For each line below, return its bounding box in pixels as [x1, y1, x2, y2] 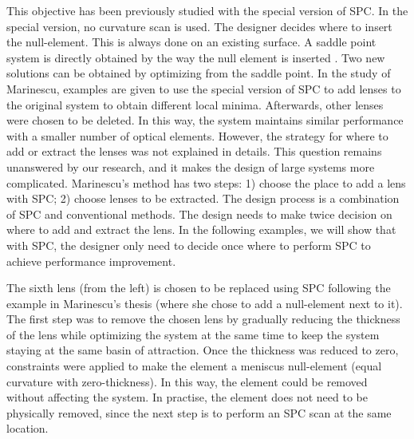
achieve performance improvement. [6, 252, 176, 269]
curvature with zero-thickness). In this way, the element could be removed [6, 373, 368, 390]
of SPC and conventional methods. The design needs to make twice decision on [6, 205, 392, 222]
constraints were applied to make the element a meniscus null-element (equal [6, 358, 382, 374]
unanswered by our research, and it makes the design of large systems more [6, 158, 375, 175]
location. [6, 420, 49, 437]
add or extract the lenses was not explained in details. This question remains [6, 143, 382, 160]
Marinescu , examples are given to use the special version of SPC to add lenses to [6, 80, 401, 97]
